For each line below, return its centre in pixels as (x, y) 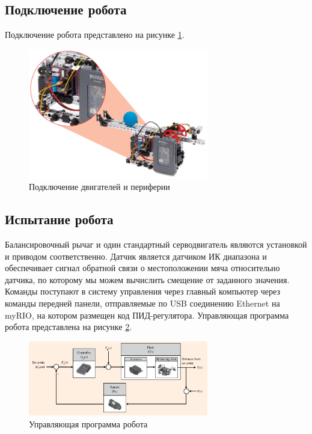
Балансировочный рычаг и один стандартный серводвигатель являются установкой (156, 244)
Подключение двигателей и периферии (99, 187)
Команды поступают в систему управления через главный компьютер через (142, 291)
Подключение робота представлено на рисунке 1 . (95, 35)
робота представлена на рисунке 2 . (69, 327)
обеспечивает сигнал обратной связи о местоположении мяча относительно (142, 268)
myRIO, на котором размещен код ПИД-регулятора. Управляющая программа (147, 315)
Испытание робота (59, 219)
